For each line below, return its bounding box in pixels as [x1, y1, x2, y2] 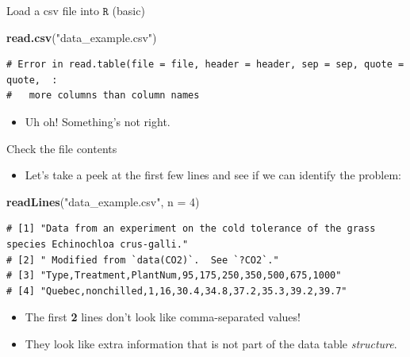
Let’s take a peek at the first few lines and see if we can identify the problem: [25, 167, 401, 183]
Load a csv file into [6, 2, 99, 18]
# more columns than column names [6, 90, 200, 102]
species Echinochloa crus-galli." [6, 238, 189, 250]
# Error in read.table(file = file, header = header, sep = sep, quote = [6, 59, 404, 71]
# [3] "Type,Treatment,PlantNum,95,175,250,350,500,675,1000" [6, 270, 342, 282]
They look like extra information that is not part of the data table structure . [25, 335, 397, 351]
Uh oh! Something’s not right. [25, 113, 171, 129]
